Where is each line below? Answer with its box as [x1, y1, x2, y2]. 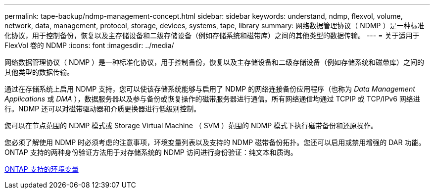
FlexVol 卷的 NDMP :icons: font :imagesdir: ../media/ [4, 41, 174, 49]
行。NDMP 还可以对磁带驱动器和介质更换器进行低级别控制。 [4, 104, 201, 113]
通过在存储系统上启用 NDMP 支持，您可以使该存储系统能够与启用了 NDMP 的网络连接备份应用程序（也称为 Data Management [4, 85, 415, 93]
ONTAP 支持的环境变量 [4, 165, 79, 173]
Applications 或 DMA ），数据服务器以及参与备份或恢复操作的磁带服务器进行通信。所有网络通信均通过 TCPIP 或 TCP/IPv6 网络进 [4, 95, 420, 103]
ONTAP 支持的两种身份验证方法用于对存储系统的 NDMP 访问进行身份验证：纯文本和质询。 [4, 148, 297, 156]
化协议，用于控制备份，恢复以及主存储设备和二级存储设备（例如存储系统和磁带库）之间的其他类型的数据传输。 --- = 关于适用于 [4, 31, 420, 40]
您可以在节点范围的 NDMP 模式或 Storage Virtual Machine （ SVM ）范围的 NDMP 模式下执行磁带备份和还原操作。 [4, 121, 378, 130]
